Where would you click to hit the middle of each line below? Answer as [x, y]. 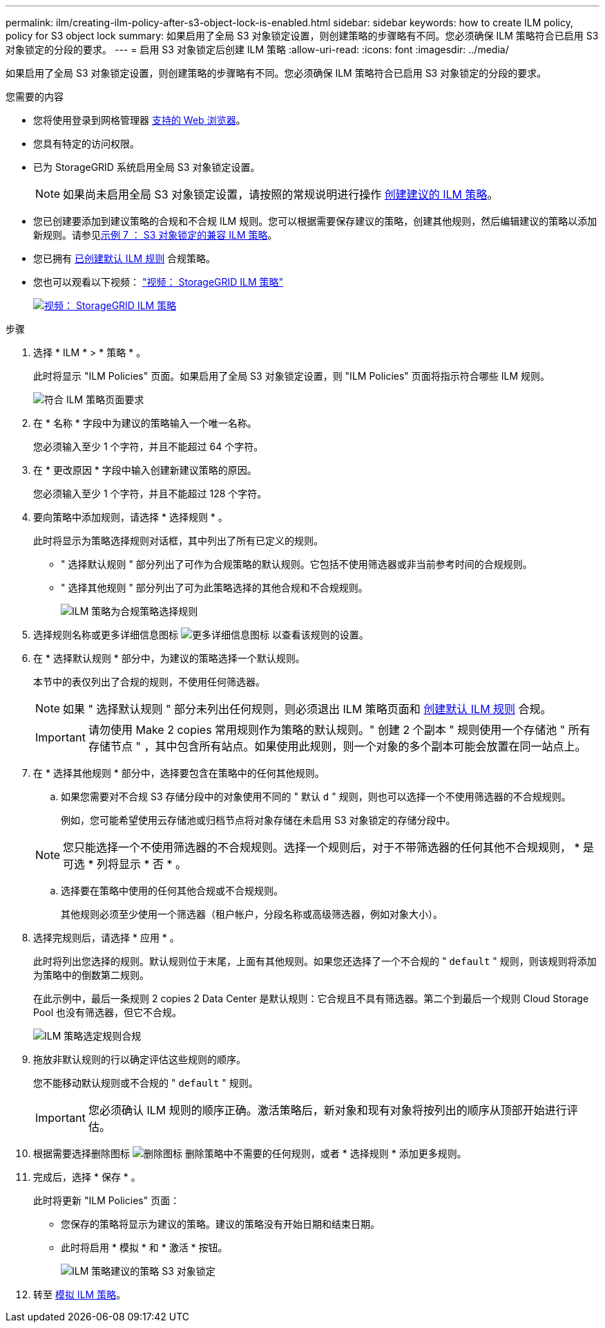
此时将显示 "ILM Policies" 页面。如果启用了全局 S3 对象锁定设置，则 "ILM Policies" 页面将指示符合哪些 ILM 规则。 [292, 376]
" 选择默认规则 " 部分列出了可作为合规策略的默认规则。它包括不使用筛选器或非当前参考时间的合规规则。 [297, 564]
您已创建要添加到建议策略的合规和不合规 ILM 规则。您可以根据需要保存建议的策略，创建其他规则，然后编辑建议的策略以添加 [315, 221]
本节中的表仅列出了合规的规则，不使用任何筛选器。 [149, 682]
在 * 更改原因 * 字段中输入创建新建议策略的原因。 [145, 470]
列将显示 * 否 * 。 [142, 864]
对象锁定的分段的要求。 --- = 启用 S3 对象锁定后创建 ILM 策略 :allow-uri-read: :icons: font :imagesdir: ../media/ [257, 49]
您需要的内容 [35, 96]
